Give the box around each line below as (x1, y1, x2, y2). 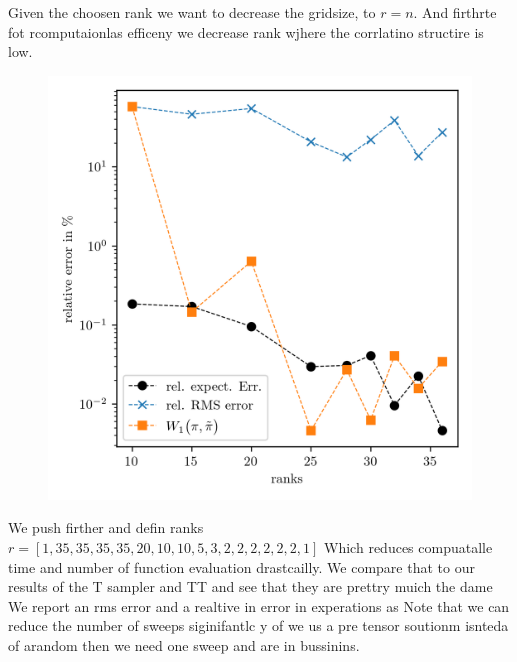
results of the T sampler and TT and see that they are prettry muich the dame (8, 576, 493, 597)
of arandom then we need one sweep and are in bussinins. (8, 634, 360, 655)
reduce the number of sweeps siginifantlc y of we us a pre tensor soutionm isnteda (8, 615, 509, 636)
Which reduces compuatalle (324, 536, 493, 557)
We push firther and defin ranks (8, 517, 204, 538)
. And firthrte (413, 2, 497, 22)
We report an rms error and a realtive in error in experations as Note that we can (8, 595, 510, 616)
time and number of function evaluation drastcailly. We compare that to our (8, 556, 475, 577)
